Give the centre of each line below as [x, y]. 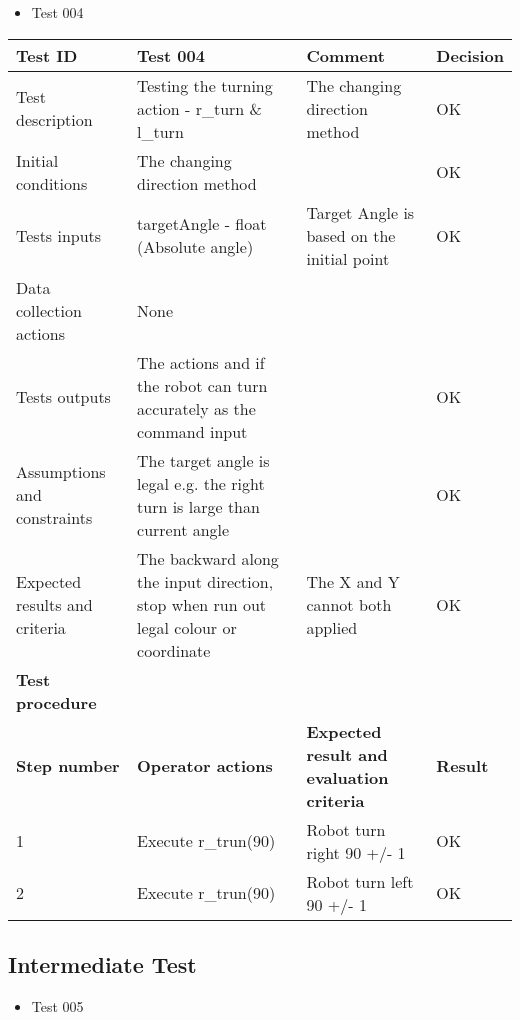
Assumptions [61, 472]
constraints [54, 518]
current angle [183, 529]
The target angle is [203, 460]
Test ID [47, 55]
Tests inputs [59, 235]
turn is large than [198, 506]
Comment [345, 55]
